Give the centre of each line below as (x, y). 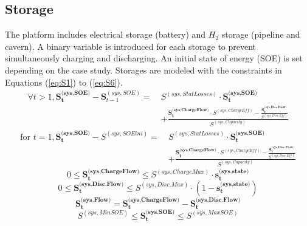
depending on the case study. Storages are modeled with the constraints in (143, 70)
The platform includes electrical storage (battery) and (105, 34)
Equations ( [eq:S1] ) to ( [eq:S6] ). (64, 82)
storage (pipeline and (261, 34)
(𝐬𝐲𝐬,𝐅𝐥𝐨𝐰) (96, 200)
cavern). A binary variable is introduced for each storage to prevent (131, 46)
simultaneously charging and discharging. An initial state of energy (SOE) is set (154, 58)
